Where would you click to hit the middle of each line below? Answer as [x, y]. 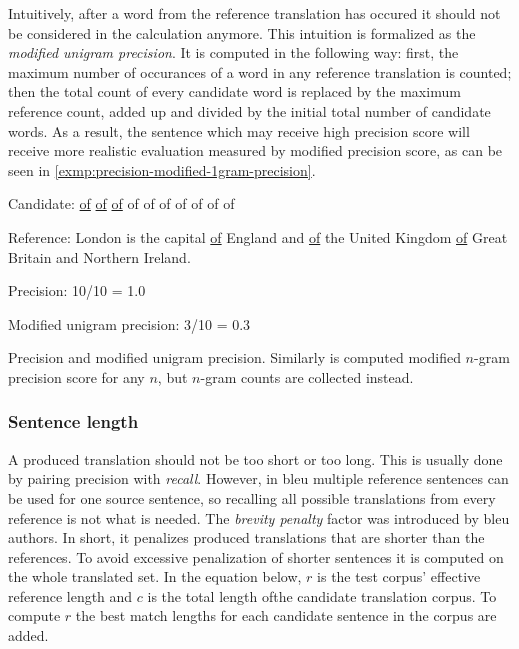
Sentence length [73, 421]
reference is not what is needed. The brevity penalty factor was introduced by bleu [259, 517]
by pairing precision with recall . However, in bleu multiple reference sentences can [258, 478]
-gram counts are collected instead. [307, 376]
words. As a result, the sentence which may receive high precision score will [239, 130]
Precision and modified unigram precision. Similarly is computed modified [234, 357]
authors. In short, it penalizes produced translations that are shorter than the [246, 537]
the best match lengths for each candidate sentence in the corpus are [286, 615]
